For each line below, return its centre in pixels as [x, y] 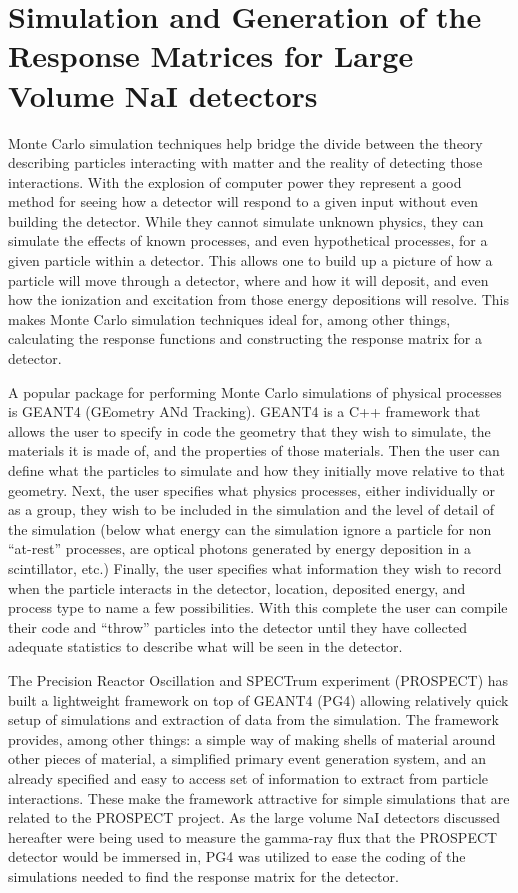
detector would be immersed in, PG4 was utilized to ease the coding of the [237, 856]
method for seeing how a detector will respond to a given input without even [243, 201]
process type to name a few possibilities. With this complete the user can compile [258, 607]
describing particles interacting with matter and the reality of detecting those [245, 162]
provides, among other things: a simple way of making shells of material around [252, 738]
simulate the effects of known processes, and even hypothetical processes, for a [248, 240]
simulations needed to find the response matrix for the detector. [203, 875]
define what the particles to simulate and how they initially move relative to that [256, 470]
